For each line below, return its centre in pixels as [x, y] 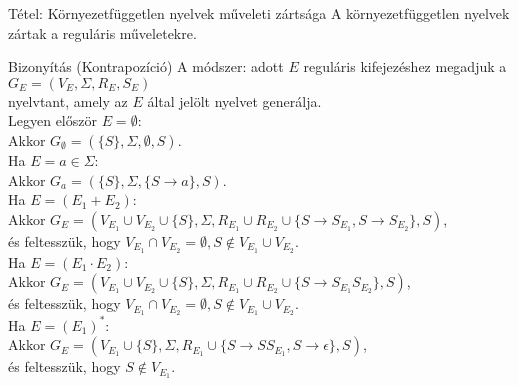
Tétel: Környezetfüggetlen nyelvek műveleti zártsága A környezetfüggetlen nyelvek [259, 13]
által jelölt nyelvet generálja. [234, 100]
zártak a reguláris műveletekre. [102, 32]
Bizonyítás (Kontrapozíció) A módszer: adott [146, 66]
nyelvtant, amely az [68, 100]
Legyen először [52, 120]
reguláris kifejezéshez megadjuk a [405, 66]
